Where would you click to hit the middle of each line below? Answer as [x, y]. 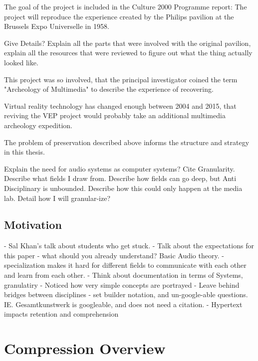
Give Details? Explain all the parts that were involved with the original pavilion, [128, 43]
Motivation [33, 225]
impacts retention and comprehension [61, 314]
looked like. [21, 62]
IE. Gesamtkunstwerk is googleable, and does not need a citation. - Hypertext [123, 304]
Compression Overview [85, 348]
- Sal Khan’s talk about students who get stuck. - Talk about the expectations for [129, 246]
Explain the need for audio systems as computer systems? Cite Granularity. [120, 168]
